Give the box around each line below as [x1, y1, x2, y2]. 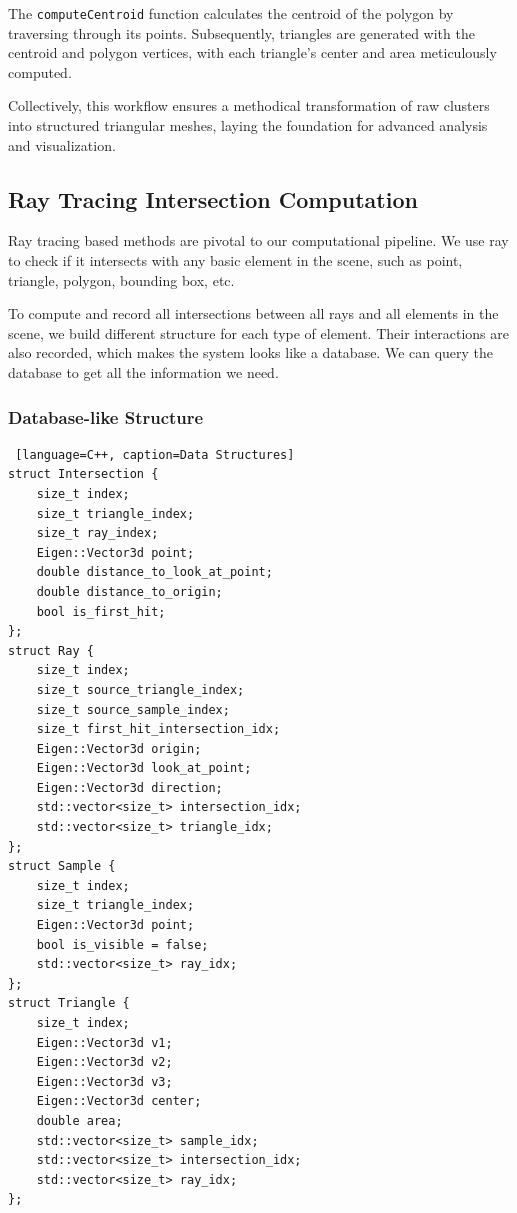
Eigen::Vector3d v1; [36, 1035, 173, 1050]
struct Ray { [8, 643, 94, 658]
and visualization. [8, 134, 116, 155]
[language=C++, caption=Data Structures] [15, 447, 295, 462]
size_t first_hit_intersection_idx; [36, 722, 281, 737]
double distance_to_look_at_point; [36, 565, 273, 580]
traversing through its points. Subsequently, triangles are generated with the [8, 22, 475, 43]
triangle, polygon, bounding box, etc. [8, 269, 235, 290]
